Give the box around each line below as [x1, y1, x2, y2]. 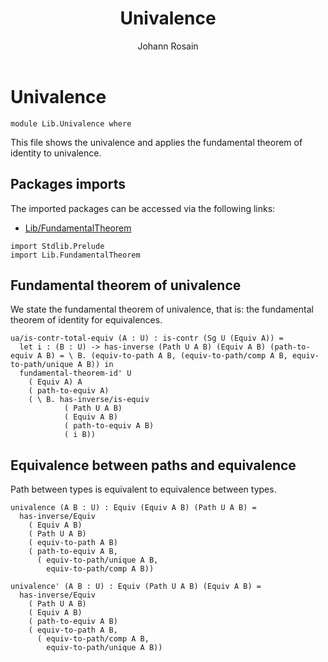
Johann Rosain [137, 40, 199, 52]
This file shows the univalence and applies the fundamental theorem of [10, 136, 303, 148]
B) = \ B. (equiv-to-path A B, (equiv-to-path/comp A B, [46, 351, 288, 361]
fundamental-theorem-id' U [19, 368, 132, 379]
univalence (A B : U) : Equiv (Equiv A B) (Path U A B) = [10, 503, 257, 513]
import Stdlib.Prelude [10, 241, 105, 251]
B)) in [86, 360, 114, 370]
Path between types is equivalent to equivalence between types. [10, 483, 277, 496]
